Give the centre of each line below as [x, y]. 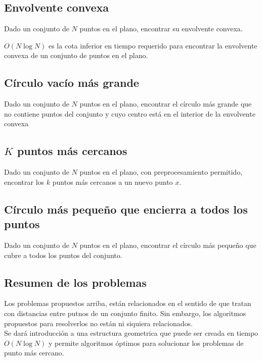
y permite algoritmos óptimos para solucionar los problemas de [146, 343]
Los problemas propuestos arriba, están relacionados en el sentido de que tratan [128, 303]
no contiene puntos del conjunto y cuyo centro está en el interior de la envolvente [130, 113]
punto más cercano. [34, 353]
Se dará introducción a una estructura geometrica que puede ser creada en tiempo [131, 333]
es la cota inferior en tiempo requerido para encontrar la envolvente [153, 45]
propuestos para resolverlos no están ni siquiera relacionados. [98, 323]
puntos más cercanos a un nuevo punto [113, 182]
